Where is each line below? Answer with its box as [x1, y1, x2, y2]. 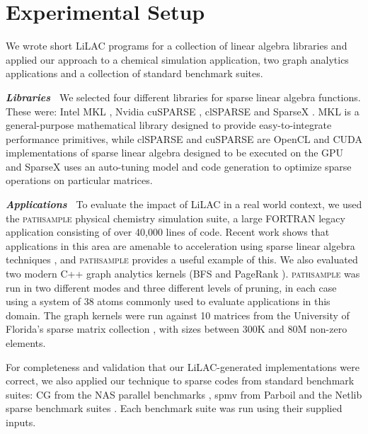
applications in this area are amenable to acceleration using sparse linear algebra [6, 238, 355, 253]
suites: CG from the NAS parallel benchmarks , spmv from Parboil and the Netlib [6, 387, 362, 401]
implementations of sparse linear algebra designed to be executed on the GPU [6, 145, 344, 160]
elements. [6, 336, 46, 350]
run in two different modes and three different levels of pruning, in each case [6, 280, 337, 295]
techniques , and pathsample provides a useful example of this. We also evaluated [6, 252, 358, 267]
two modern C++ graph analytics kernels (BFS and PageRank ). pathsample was [6, 266, 360, 281]
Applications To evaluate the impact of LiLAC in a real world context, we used [6, 197, 362, 212]
